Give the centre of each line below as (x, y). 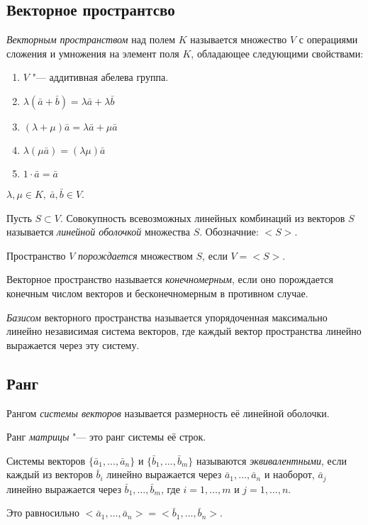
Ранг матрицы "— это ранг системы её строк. (106, 437)
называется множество (239, 39)
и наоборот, (289, 474)
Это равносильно (43, 513)
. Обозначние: (229, 232)
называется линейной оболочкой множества (98, 232)
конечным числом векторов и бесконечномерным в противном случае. (157, 293)
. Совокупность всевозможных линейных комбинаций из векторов (202, 217)
